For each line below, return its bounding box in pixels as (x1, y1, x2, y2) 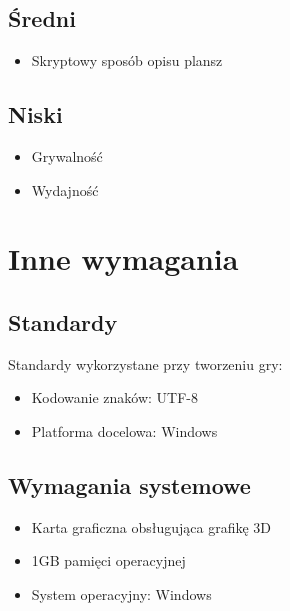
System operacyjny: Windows (31, 583, 212, 604)
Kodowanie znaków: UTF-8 (31, 387, 199, 408)
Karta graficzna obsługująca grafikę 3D (31, 516, 272, 537)
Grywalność (31, 146, 103, 166)
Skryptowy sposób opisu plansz (31, 50, 223, 71)
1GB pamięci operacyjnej (31, 550, 186, 571)
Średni (8, 3, 76, 34)
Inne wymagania (8, 238, 239, 279)
